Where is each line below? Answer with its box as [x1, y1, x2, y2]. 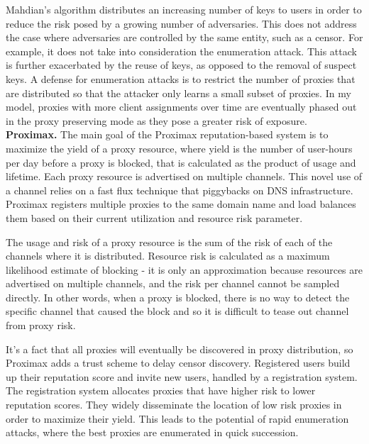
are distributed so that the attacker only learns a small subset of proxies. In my [6, 85, 351, 100]
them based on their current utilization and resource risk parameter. [6, 210, 303, 225]
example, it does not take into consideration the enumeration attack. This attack [6, 43, 357, 58]
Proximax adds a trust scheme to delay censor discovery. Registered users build [6, 355, 351, 370]
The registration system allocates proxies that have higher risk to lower [6, 383, 316, 398]
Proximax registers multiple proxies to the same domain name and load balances [6, 196, 356, 211]
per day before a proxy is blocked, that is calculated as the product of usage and [6, 155, 356, 170]
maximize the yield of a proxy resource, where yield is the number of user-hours [6, 140, 353, 155]
